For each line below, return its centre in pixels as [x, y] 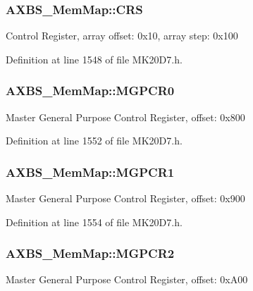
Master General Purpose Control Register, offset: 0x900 [125, 198]
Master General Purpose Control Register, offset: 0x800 [125, 117]
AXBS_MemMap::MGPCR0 [90, 91]
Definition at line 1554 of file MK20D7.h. [94, 222]
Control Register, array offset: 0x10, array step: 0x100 [122, 36]
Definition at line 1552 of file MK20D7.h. [94, 141]
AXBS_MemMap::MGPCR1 [90, 172]
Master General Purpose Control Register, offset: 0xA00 [127, 279]
